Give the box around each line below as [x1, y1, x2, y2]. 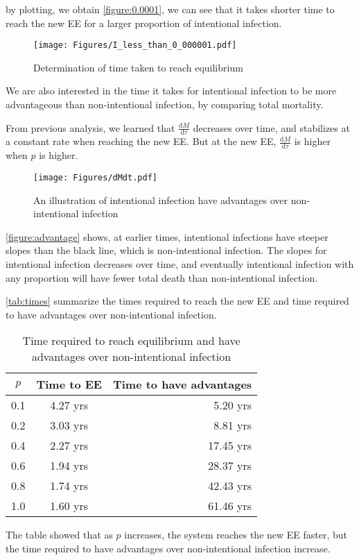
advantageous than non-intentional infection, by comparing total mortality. [6, 97, 324, 112]
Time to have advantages [112, 376, 252, 393]
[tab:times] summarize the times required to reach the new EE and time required [6, 294, 349, 308]
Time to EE [36, 376, 102, 393]
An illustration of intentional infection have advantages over [33, 192, 288, 207]
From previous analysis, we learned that [6, 120, 175, 135]
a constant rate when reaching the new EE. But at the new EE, [6, 134, 277, 149]
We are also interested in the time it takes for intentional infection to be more [6, 83, 337, 98]
